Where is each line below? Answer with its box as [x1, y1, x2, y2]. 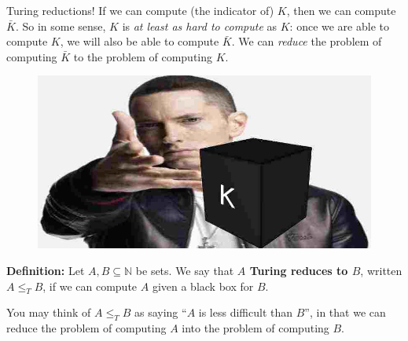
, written [360, 262, 402, 278]
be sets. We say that [135, 262, 234, 278]
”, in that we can [304, 304, 386, 321]
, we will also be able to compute [60, 33, 219, 49]
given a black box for [152, 277, 254, 294]
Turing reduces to [249, 262, 348, 278]
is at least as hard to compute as [122, 17, 278, 34]
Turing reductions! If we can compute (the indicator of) [6, 2, 274, 18]
